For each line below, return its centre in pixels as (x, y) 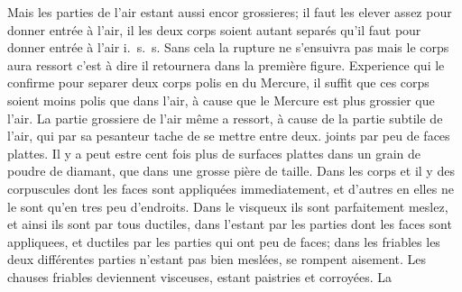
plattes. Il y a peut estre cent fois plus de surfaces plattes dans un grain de (214, 153)
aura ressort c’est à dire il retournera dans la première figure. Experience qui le (226, 64)
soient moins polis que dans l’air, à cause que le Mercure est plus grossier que (221, 100)
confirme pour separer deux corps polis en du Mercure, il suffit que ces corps (218, 82)
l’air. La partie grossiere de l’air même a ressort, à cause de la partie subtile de (225, 118)
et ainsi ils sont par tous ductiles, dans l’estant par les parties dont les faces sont (230, 224)
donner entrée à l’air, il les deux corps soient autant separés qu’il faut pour (214, 29)
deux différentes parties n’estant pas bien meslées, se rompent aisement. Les (217, 259)
